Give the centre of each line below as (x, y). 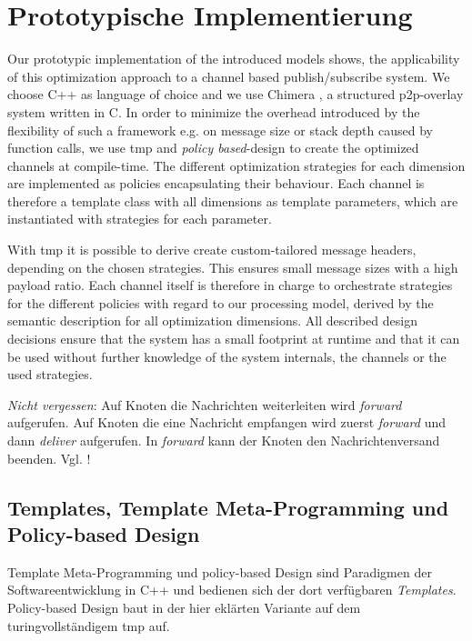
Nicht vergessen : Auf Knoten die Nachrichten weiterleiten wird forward (205, 404)
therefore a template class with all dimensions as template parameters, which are (233, 200)
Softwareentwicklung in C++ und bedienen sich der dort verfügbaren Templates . (232, 590)
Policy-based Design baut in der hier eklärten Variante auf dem (184, 607)
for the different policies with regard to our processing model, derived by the (221, 302)
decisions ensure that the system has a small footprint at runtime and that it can (234, 339)
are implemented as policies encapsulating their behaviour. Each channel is (216, 183)
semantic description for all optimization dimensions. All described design (212, 320)
